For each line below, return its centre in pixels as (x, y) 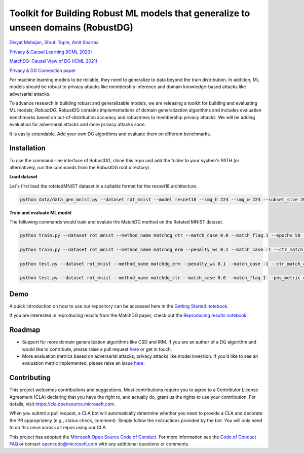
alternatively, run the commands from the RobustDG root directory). (80, 167)
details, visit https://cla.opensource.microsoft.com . (63, 404)
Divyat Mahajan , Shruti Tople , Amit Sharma (54, 43)
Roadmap (25, 330)
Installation (27, 148)
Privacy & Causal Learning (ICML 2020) (51, 52)
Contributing (30, 378)
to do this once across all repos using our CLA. (58, 428)
